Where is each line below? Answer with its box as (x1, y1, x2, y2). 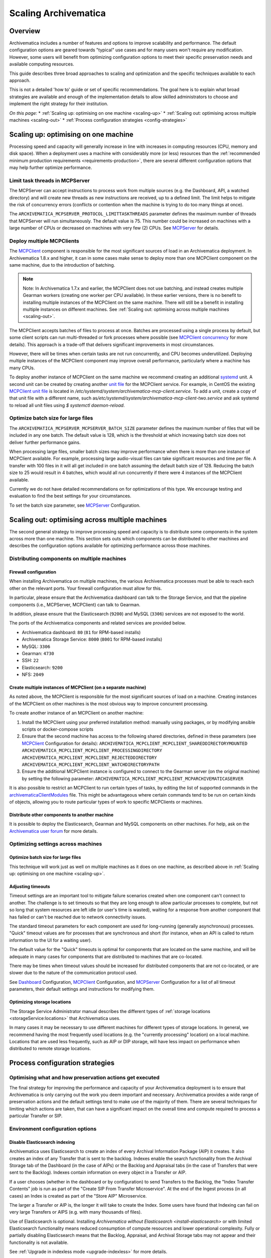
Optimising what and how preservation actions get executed (9, 1074, 160, 1081)
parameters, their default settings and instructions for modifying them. (9, 986, 155, 992)
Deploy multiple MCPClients (9, 237, 80, 244)
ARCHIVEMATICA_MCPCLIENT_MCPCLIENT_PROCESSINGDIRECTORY (22, 748, 163, 753)
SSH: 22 (22, 657, 39, 664)
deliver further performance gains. (9, 439, 81, 445)
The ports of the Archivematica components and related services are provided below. (9, 620, 186, 626)
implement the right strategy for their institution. (9, 101, 108, 107)
